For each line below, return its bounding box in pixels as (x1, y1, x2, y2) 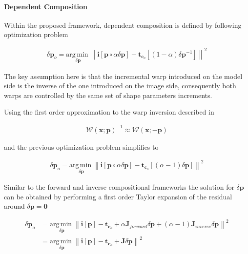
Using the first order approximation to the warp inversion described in (4, 106, 214, 117)
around (4, 201, 25, 211)
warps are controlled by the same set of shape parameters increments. (4, 90, 212, 100)
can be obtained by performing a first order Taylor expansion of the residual (4, 191, 232, 201)
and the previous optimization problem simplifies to (4, 141, 159, 152)
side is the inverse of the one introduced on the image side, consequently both (4, 80, 236, 91)
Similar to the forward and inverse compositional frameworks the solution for (4, 182, 234, 192)
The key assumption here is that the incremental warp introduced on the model (4, 71, 243, 81)
